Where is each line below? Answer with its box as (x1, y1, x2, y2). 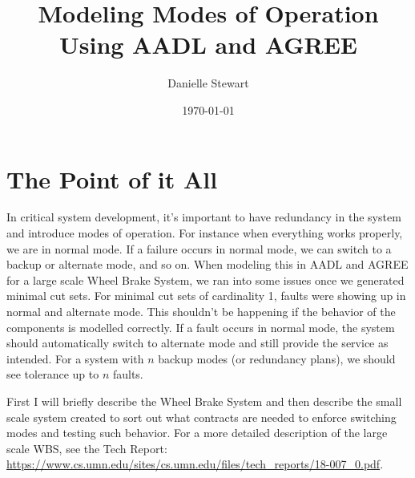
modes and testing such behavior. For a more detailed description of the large (6, 424, 388, 441)
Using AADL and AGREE (58, 28, 357, 61)
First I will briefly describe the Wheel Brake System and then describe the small (6, 392, 402, 409)
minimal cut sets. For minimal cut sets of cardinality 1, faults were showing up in (6, 287, 406, 304)
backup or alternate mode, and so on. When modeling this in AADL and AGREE (6, 256, 409, 273)
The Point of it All (6, 162, 218, 195)
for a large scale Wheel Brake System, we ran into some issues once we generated (6, 271, 405, 288)
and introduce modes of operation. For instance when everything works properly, (6, 225, 403, 241)
